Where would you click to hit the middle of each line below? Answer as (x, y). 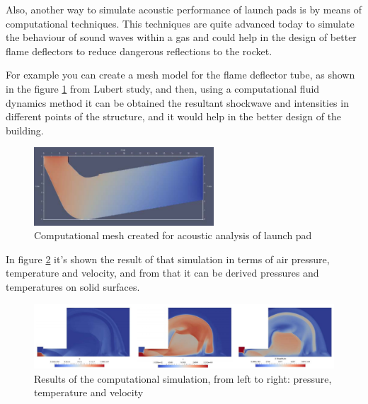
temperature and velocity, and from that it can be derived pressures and (162, 273)
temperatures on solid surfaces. (73, 287)
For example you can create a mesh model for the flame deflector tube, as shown (180, 75)
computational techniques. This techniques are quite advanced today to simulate (180, 23)
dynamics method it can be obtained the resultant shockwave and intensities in (177, 102)
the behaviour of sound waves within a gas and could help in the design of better (181, 37)
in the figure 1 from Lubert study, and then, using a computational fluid (163, 88)
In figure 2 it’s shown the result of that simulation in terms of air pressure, (168, 259)
